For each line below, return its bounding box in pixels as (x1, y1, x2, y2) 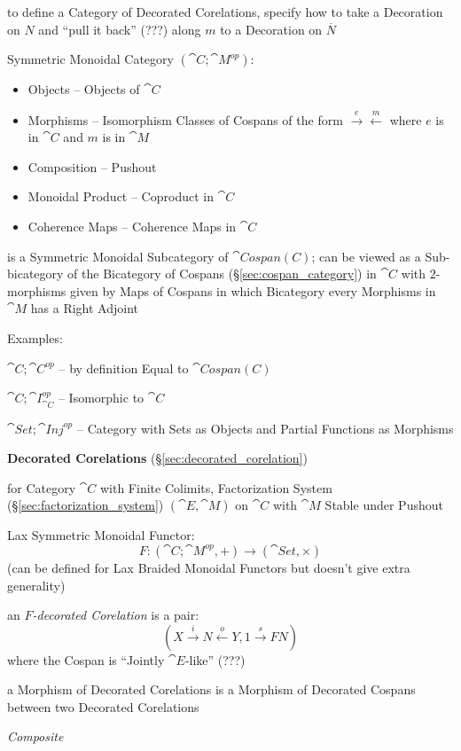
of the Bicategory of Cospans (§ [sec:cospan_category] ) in (67, 264, 377, 283)
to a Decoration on (220, 20, 323, 38)
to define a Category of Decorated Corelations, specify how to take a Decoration (7, 3, 443, 20)
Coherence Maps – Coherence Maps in (27, 216, 237, 235)
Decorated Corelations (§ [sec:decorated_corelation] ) (7, 449, 308, 467)
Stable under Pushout (324, 496, 443, 514)
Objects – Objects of (27, 80, 140, 98)
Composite (7, 727, 64, 746)
